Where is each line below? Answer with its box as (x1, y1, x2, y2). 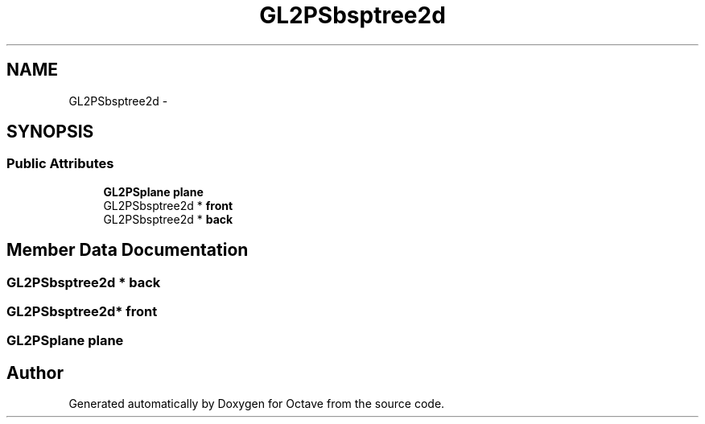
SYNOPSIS (6, 121, 94, 142)
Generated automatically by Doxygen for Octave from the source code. (68, 397, 445, 411)
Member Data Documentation (6, 240, 249, 261)
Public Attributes (6, 155, 114, 172)
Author (6, 362, 64, 383)
